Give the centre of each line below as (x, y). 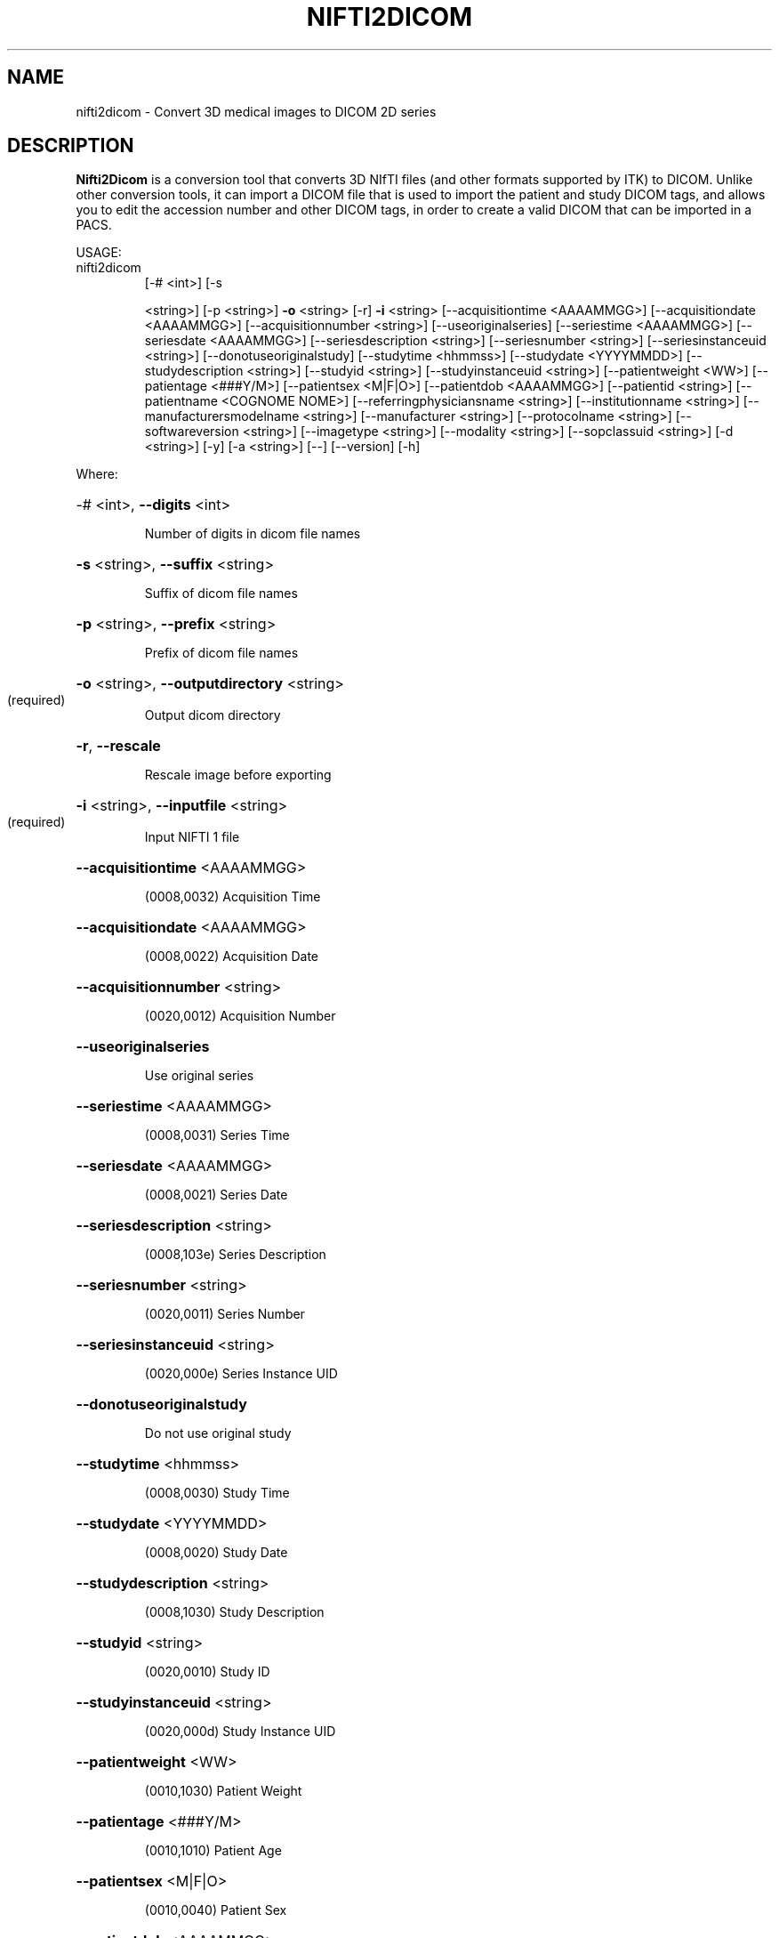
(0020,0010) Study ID (207, 1672)
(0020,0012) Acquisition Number (240, 1016)
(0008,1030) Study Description (234, 1612)
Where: (97, 474)
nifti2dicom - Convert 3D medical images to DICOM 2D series (256, 111)
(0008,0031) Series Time (217, 1135)
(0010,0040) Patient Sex (216, 1910)
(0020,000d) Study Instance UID (240, 1732)
